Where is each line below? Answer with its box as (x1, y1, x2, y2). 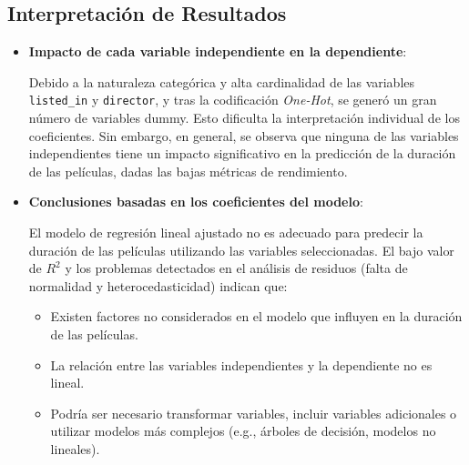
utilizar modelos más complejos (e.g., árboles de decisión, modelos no (50, 421, 436, 440)
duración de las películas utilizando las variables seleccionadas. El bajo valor (28, 240, 454, 259)
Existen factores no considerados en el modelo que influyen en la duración (50, 307, 463, 326)
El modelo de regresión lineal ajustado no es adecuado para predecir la (28, 223, 423, 242)
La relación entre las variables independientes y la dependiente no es (50, 355, 433, 374)
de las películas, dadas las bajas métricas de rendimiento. (28, 161, 348, 180)
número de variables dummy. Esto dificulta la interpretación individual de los (28, 108, 460, 127)
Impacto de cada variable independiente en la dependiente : (28, 42, 407, 61)
